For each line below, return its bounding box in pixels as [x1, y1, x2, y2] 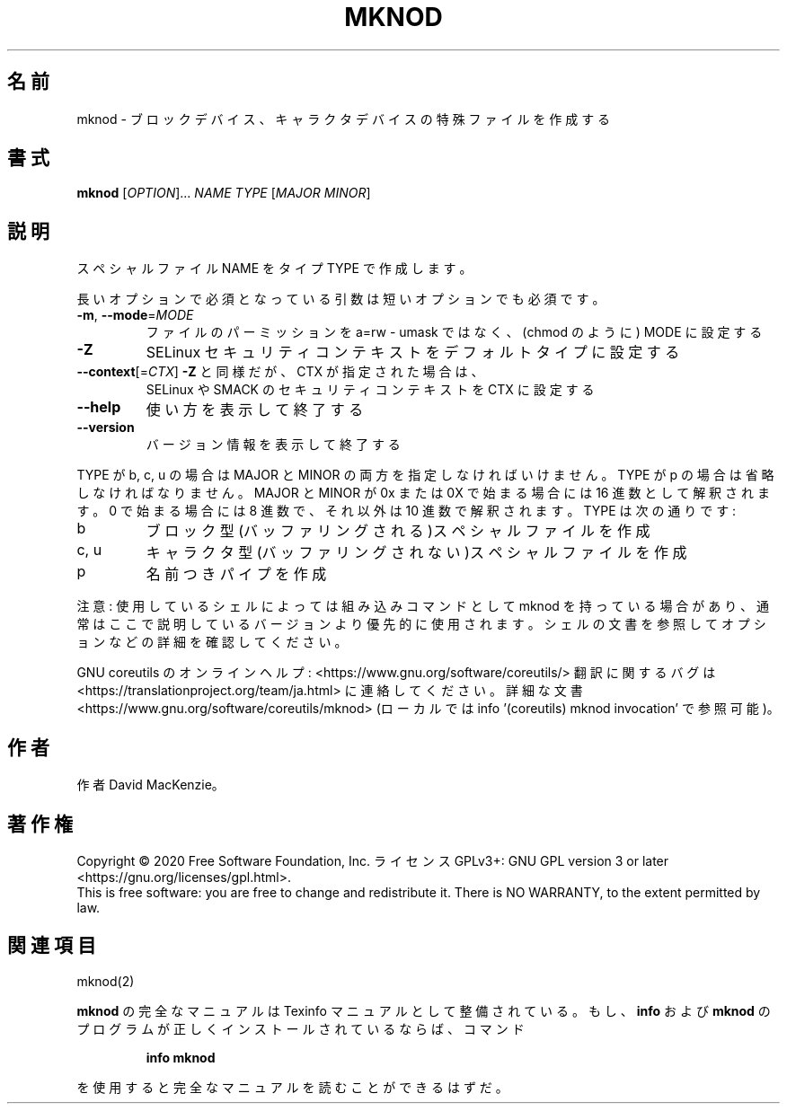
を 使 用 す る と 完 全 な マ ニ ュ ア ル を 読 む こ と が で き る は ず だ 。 [76, 1079, 508, 1095]
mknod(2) [76, 973, 135, 989]
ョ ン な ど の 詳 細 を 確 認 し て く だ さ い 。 [76, 634, 348, 650]
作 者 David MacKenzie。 [76, 777, 225, 793]
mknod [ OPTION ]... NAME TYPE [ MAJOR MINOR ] [76, 185, 371, 201]
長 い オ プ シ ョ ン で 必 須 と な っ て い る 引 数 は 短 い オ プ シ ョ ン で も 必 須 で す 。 [76, 291, 606, 307]
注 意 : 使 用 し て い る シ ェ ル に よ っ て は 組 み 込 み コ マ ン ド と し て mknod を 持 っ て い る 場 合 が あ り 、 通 [76, 598, 770, 614]
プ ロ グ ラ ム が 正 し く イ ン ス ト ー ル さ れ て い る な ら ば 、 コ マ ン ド [76, 1020, 525, 1036]
